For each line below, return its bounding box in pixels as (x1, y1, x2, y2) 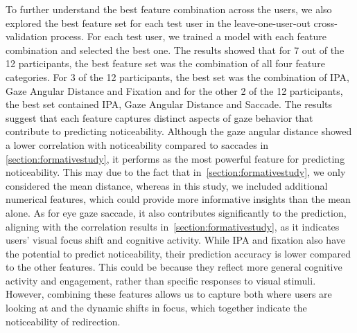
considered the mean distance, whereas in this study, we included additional (6, 178, 328, 192)
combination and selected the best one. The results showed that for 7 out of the (6, 42, 345, 57)
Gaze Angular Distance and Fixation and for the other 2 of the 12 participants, (6, 83, 343, 98)
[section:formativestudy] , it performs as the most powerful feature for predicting (6, 151, 345, 165)
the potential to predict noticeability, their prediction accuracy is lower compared (6, 246, 351, 260)
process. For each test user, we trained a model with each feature (50, 29, 327, 44)
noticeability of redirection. (6, 314, 121, 328)
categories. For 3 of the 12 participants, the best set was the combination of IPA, (6, 69, 349, 84)
